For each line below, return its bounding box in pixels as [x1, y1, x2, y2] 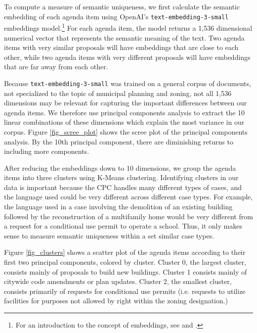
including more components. [4, 146, 89, 156]
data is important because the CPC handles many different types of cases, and [4, 182, 242, 192]
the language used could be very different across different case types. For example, [4, 191, 253, 202]
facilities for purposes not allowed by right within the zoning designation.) [4, 295, 228, 306]
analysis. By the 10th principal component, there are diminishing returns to [4, 136, 233, 146]
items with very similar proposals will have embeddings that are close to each [4, 42, 239, 52]
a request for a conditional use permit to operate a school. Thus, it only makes [4, 221, 242, 231]
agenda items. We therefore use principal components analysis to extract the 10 [4, 107, 245, 117]
